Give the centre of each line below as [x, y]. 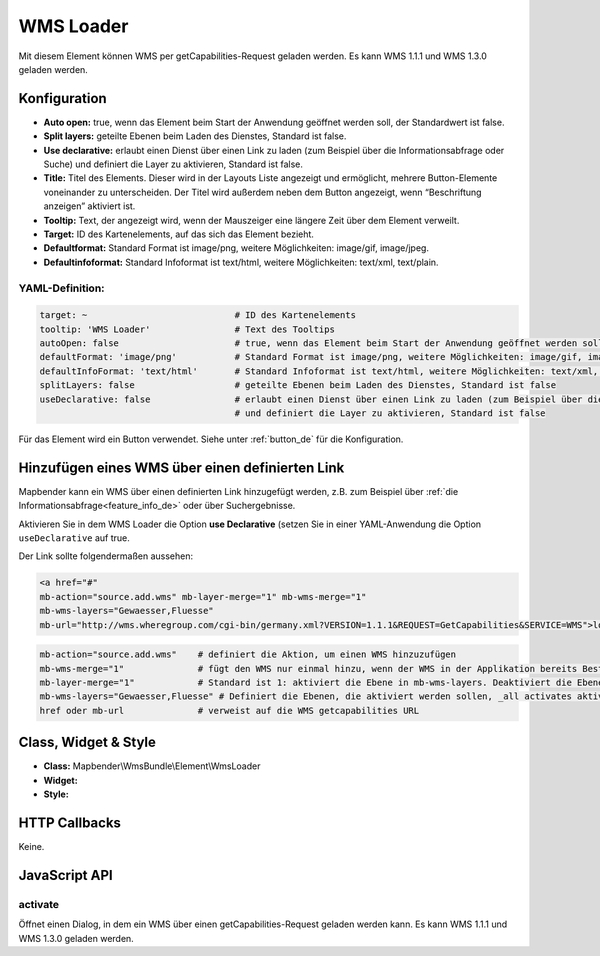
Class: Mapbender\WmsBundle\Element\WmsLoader [152, 766]
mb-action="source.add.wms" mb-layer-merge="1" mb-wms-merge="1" [203, 596]
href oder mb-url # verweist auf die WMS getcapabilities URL [229, 710]
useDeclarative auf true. [74, 538]
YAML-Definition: [61, 288]
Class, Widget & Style [87, 742]
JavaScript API [66, 875]
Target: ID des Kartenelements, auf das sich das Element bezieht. [179, 234]
